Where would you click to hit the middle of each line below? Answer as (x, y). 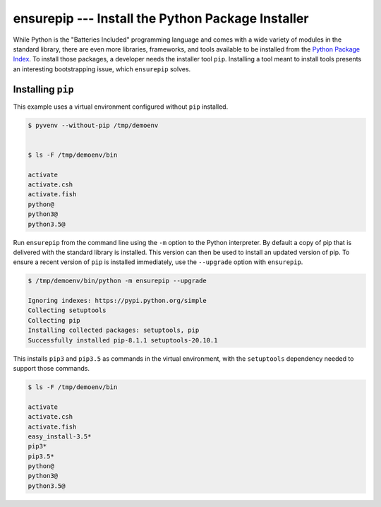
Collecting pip (54, 320)
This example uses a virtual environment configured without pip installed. (121, 107)
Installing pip (43, 89)
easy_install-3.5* (60, 436)
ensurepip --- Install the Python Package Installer (161, 18)
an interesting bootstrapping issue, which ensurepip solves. (102, 69)
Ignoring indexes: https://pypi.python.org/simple (117, 301)
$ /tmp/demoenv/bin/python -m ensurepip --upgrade (117, 281)
